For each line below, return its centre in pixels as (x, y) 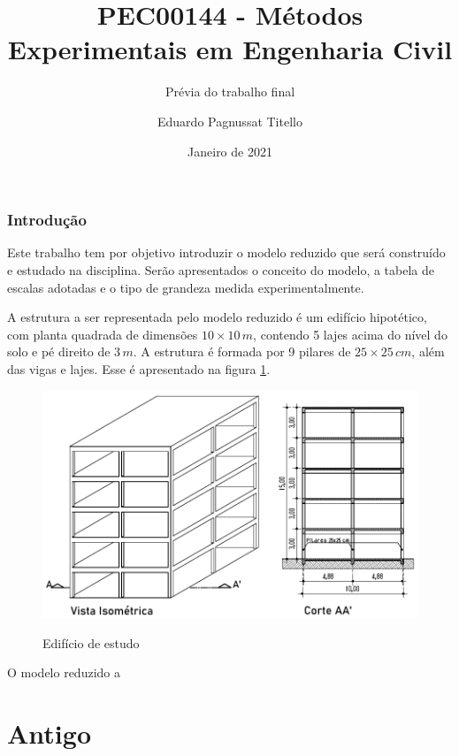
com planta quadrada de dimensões (103, 334)
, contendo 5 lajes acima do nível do (350, 334)
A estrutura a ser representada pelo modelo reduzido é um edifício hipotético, (217, 317)
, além (428, 351)
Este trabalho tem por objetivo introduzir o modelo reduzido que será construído (226, 252)
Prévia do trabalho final (230, 92)
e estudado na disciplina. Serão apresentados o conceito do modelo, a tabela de (221, 269)
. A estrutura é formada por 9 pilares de (242, 351)
